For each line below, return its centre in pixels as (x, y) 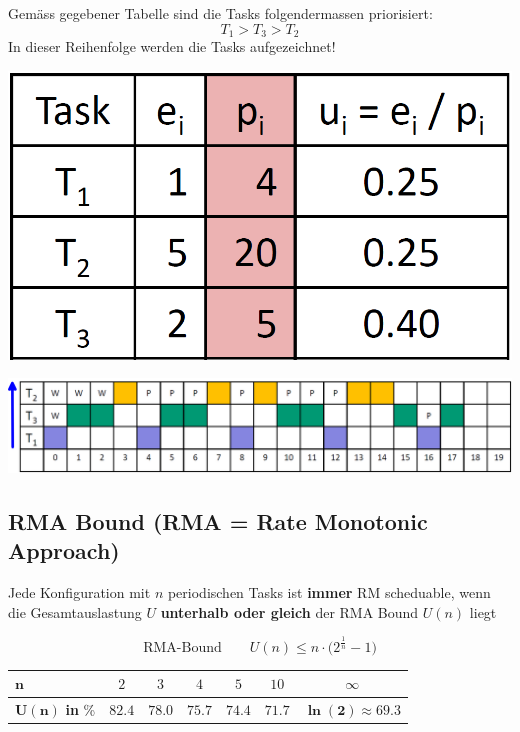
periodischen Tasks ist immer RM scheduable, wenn (329, 592)
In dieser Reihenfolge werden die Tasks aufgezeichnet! (172, 46)
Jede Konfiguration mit (79, 592)
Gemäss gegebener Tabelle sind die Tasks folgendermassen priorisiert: (220, 13)
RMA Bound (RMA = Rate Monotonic (218, 520)
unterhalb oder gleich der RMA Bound (289, 611)
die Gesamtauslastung (75, 611)
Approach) (64, 550)
